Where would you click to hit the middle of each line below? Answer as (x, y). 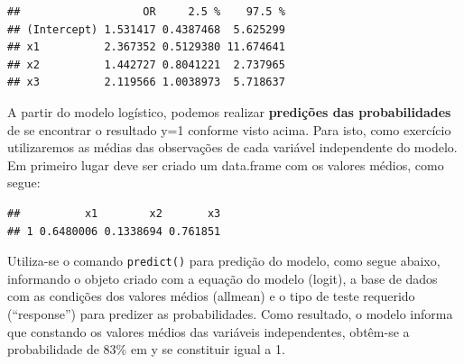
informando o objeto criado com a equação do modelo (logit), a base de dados (223, 278)
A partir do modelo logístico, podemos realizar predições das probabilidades (229, 111)
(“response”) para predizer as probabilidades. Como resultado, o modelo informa (230, 313)
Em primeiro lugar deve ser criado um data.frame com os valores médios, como (226, 164)
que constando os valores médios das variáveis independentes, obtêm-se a (209, 331)
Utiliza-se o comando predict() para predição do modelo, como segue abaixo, (224, 261)
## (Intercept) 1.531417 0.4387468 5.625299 (146, 29)
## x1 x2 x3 (114, 213)
